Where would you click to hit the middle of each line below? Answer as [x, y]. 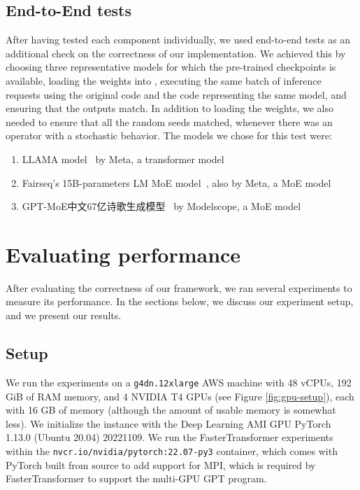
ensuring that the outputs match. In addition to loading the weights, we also [170, 108]
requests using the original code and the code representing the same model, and [176, 94]
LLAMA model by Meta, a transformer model [123, 159]
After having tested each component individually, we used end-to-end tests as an [178, 40]
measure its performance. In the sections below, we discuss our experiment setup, [180, 301]
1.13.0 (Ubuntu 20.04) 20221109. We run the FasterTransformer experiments [170, 437]
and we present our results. [64, 315]
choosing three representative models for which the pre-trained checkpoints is [171, 67]
